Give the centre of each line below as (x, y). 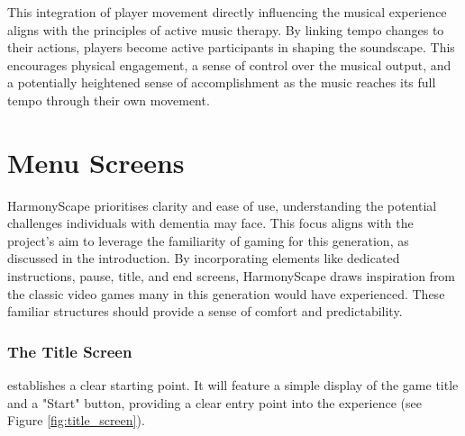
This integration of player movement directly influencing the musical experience (227, 12)
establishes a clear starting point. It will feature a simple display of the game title (233, 385)
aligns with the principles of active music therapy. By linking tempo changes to (226, 29)
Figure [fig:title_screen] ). (76, 420)
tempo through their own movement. (109, 100)
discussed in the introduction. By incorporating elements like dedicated (204, 258)
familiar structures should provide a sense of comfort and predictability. (205, 311)
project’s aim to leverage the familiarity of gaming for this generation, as (208, 240)
